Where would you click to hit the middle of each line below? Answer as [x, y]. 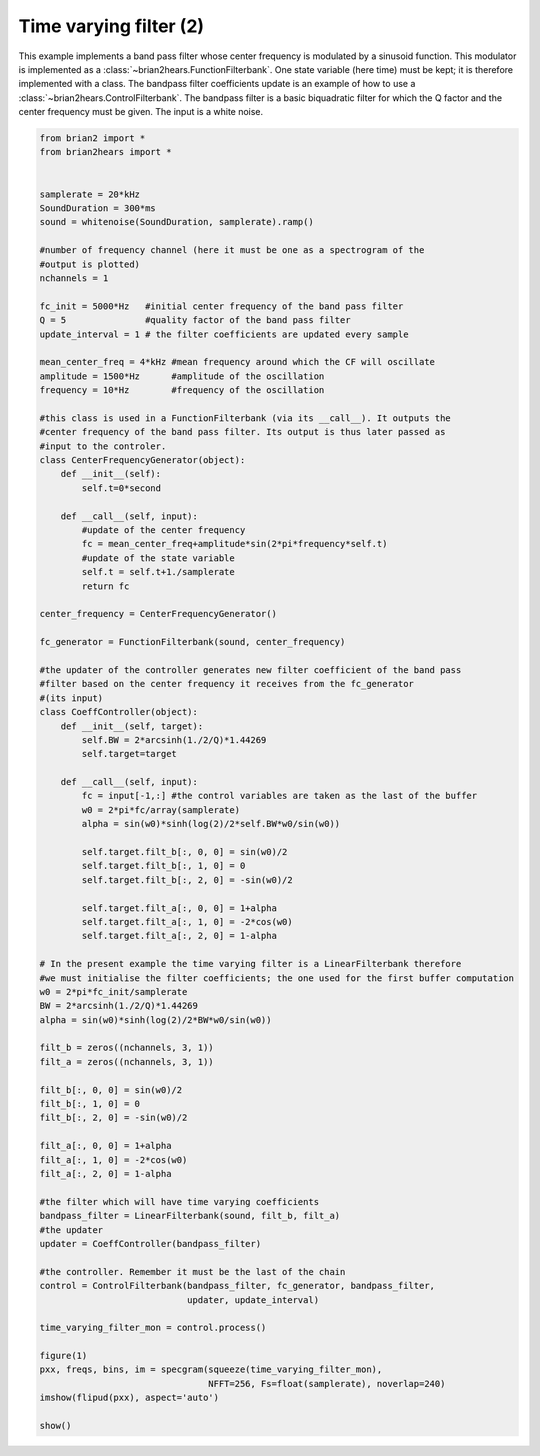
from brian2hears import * [105, 152]
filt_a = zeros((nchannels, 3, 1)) [126, 1061]
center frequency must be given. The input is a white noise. [141, 112]
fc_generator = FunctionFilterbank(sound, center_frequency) [192, 642]
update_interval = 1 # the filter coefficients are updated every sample [224, 334]
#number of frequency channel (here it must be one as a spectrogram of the [232, 250]
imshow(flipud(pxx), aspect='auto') [129, 1398]
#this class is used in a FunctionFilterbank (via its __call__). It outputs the [245, 418]
